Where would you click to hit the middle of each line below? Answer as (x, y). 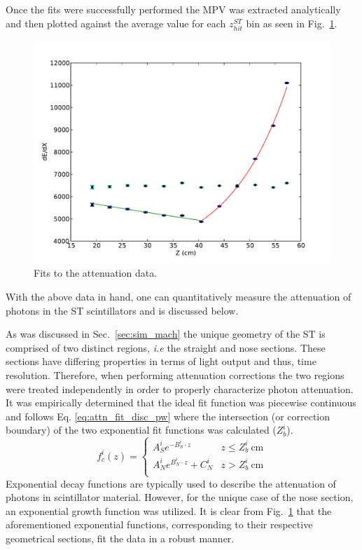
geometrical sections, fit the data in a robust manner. (120, 538)
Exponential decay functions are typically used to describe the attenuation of (171, 483)
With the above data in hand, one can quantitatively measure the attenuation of (179, 296)
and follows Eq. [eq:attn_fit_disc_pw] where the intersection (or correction (168, 416)
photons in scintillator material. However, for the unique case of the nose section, (180, 497)
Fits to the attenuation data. (96, 273)
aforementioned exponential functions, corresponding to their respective (159, 524)
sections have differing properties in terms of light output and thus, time (161, 361)
